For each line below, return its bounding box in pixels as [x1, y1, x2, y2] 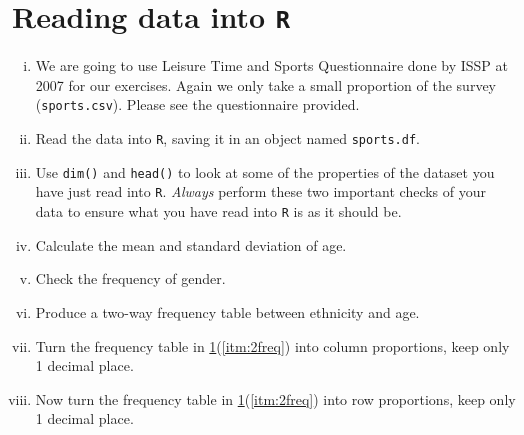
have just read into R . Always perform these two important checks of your [35, 181, 486, 202]
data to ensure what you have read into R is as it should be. [35, 201, 402, 222]
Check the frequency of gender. [35, 268, 226, 289]
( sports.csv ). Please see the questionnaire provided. [35, 94, 360, 115]
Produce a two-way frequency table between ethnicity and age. [35, 301, 420, 322]
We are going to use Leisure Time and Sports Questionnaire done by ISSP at [35, 55, 508, 76]
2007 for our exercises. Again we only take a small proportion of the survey [35, 74, 496, 95]
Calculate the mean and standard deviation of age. [35, 234, 347, 255]
